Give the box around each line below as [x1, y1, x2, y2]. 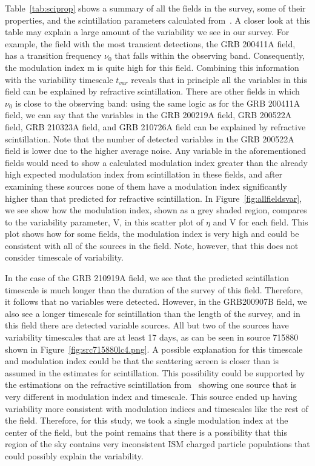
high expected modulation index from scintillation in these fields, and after [5, 168, 283, 181]
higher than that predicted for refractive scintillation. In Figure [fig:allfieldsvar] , [5, 191, 302, 204]
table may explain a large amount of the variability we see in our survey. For [5, 25, 290, 38]
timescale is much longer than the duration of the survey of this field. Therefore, [5, 283, 303, 296]
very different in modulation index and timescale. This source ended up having [5, 390, 297, 402]
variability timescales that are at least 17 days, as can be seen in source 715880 [5, 331, 299, 344]
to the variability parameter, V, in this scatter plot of [5, 215, 204, 228]
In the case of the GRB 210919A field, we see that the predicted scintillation [5, 271, 289, 284]
